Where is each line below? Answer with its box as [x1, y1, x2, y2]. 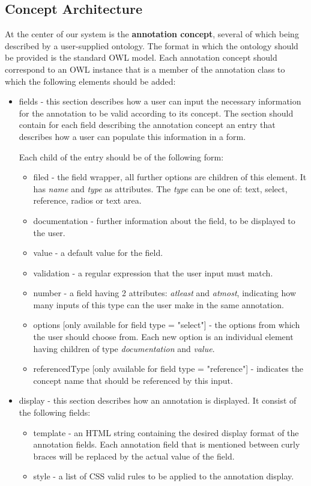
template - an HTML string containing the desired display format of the [33, 426, 299, 439]
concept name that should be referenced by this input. [33, 374, 233, 386]
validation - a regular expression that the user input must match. [33, 266, 273, 279]
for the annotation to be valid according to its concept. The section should [19, 106, 294, 119]
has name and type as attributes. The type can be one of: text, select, [33, 182, 288, 195]
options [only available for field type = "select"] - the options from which [33, 318, 300, 331]
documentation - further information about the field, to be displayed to [33, 214, 295, 226]
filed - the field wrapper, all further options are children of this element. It [33, 171, 307, 183]
